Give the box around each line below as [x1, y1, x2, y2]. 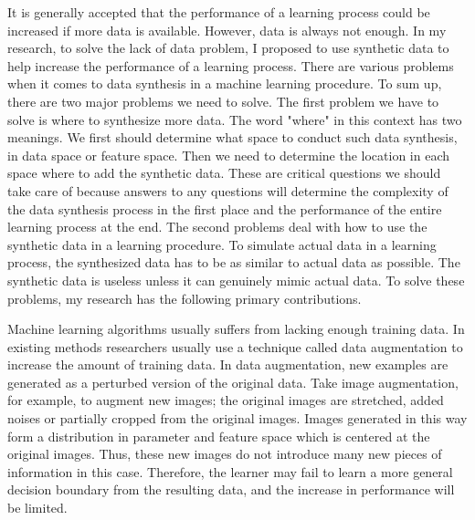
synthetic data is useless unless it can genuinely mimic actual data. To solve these [7, 270, 465, 289]
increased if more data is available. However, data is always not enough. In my [7, 20, 447, 39]
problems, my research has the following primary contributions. [7, 288, 362, 307]
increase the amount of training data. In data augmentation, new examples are [7, 355, 449, 374]
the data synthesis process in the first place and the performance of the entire [7, 199, 442, 218]
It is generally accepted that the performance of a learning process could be [7, 3, 430, 21]
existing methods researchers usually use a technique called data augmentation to [7, 337, 463, 356]
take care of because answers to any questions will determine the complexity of [7, 181, 449, 200]
